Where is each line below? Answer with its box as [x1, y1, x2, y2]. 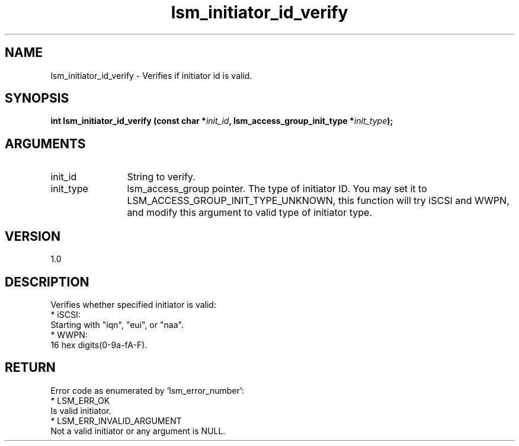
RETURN [5, 360, 56, 375]
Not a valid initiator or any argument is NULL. [50, 425, 226, 436]
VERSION [5, 228, 61, 244]
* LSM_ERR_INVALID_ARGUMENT [50, 415, 182, 426]
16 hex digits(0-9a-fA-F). [50, 339, 148, 350]
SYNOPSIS [5, 91, 69, 106]
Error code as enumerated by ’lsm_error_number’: [50, 385, 244, 396]
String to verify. [127, 171, 196, 183]
